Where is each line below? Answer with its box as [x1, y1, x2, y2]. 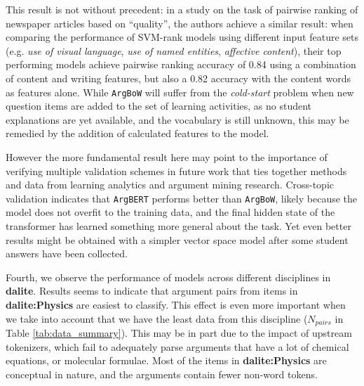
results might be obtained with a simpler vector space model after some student [6, 232, 349, 247]
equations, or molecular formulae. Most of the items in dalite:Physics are [6, 353, 327, 368]
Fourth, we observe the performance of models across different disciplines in [6, 269, 331, 284]
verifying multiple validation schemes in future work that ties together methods [6, 163, 347, 178]
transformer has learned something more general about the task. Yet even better [6, 219, 351, 233]
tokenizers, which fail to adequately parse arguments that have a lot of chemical [6, 339, 349, 354]
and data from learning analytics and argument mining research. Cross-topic [6, 177, 335, 192]
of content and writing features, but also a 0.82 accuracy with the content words [6, 70, 351, 85]
